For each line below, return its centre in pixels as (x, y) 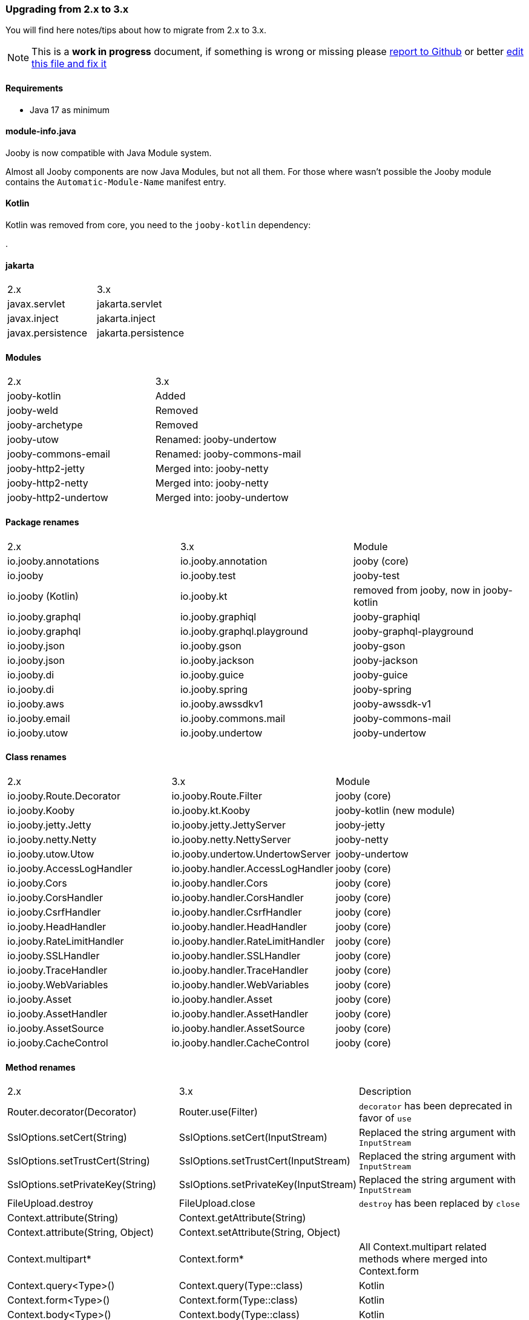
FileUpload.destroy (51, 1203)
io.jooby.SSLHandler (54, 955)
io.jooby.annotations (53, 561)
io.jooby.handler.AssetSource (238, 1028)
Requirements (34, 88)
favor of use (385, 1118)
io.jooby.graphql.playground (244, 631)
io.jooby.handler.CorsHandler (238, 897)
